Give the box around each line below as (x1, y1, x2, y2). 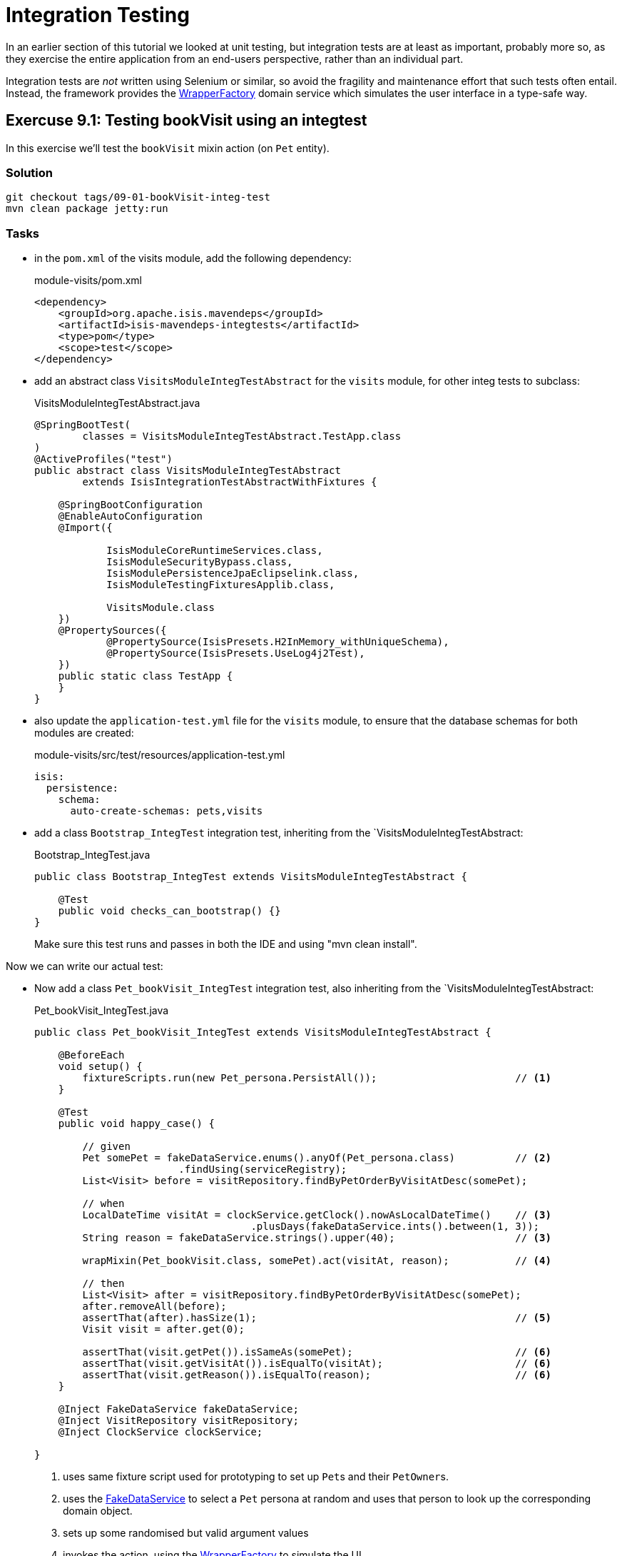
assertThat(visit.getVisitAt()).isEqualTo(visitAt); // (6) (82, 1358, 551, 1370)
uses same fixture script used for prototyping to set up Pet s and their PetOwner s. (63, 1470, 449, 1483)
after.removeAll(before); (82, 1300, 227, 1313)
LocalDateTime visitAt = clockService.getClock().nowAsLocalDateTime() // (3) (82, 1209, 551, 1221)
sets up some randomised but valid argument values (63, 1527, 309, 1540)
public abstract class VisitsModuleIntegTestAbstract (34, 465, 341, 477)
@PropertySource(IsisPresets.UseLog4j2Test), (106, 647, 365, 660)
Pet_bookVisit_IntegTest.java (34, 1004, 169, 1017)
